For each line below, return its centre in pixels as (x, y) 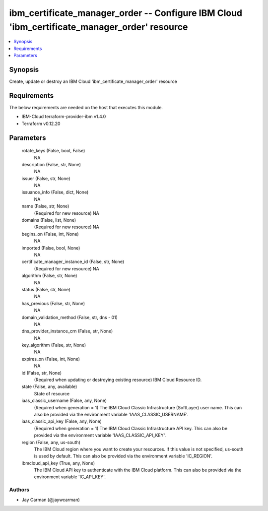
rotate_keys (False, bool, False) (53, 151)
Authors (19, 490)
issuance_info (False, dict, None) (55, 192)
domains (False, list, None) (49, 220)
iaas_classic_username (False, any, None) (64, 401)
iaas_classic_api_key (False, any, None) (62, 421)
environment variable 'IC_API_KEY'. (70, 477)
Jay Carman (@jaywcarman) (51, 500)
